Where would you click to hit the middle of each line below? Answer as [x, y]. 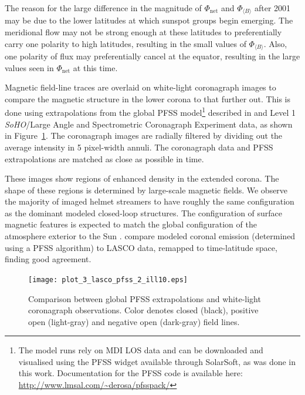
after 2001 [273, 8]
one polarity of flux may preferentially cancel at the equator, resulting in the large [152, 56]
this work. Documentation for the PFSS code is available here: [131, 373]
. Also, [275, 43]
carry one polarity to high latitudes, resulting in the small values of [126, 43]
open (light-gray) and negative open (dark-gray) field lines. [134, 321]
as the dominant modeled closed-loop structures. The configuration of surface [144, 212]
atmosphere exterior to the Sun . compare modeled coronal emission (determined [150, 236]
